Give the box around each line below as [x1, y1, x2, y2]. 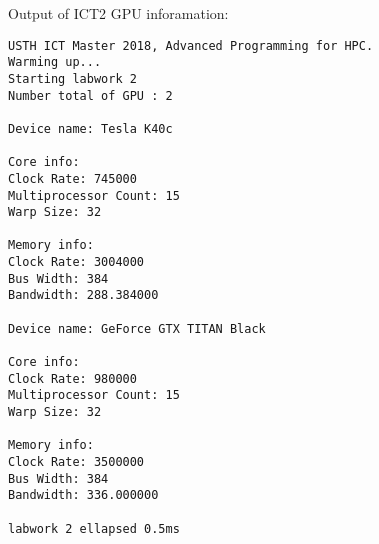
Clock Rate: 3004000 [8, 255, 145, 270]
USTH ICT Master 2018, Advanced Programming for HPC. [8, 38, 374, 53]
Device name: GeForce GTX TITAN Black [8, 321, 266, 336]
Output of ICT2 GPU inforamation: [8, 3, 229, 23]
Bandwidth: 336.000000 [8, 488, 159, 503]
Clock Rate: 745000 [8, 171, 137, 186]
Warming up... [8, 55, 102, 70]
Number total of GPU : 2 [8, 88, 173, 103]
